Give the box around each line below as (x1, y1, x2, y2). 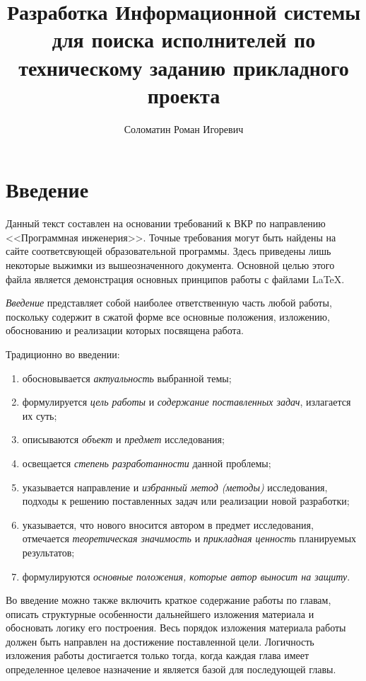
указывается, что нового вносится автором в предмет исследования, (22, 517, 314, 532)
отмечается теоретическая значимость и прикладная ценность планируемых (22, 531, 357, 546)
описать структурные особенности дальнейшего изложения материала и (6, 606, 314, 621)
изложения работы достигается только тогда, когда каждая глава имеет (6, 648, 309, 663)
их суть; (22, 408, 57, 423)
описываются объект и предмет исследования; (22, 432, 225, 447)
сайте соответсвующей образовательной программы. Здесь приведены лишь (6, 244, 331, 258)
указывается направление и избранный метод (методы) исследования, (22, 479, 328, 494)
